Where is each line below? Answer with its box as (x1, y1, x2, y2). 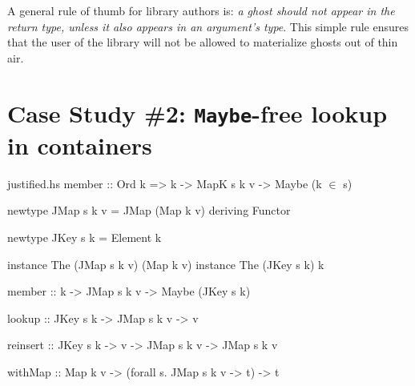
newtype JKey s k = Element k (7, 229, 162, 245)
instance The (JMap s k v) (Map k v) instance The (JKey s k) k (7, 255, 324, 272)
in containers (7, 128, 152, 161)
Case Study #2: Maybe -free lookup (7, 96, 388, 129)
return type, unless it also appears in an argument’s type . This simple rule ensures (7, 18, 409, 34)
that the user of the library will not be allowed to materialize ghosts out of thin (7, 34, 398, 50)
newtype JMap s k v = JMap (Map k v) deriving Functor (7, 202, 291, 219)
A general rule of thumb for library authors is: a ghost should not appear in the (7, 2, 395, 18)
